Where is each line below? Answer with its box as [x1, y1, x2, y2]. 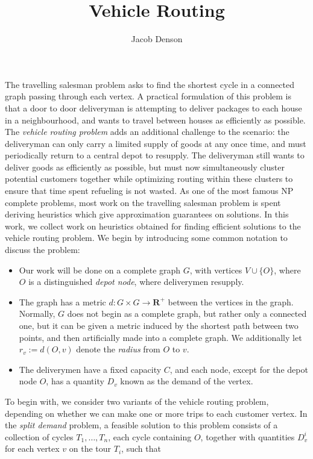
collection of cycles [5, 430, 74, 443]
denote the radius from [76, 343, 160, 355]
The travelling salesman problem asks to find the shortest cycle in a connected [5, 78, 295, 90]
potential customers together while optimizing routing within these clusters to [5, 172, 293, 185]
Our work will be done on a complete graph [19, 263, 181, 276]
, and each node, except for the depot [169, 363, 308, 375]
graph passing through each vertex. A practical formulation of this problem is [5, 90, 292, 102]
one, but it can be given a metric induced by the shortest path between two [19, 319, 299, 331]
